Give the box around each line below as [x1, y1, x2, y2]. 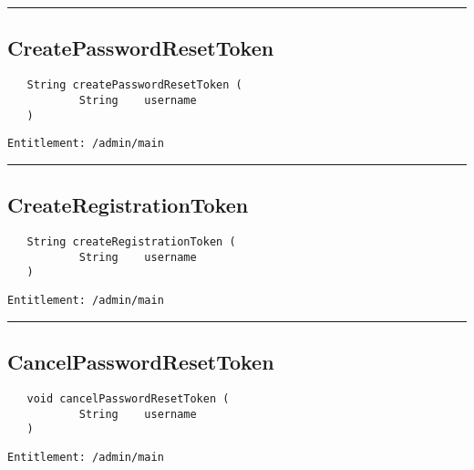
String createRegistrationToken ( [26, 235, 236, 249]
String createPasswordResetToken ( [26, 78, 242, 92]
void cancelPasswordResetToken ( [26, 392, 230, 405]
